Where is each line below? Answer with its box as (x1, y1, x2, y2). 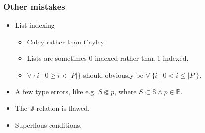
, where (114, 86, 137, 96)
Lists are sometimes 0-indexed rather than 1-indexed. (27, 53, 189, 63)
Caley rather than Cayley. (27, 36, 105, 46)
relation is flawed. (36, 103, 90, 113)
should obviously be (83, 70, 143, 80)
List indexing (15, 20, 55, 30)
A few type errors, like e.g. (15, 86, 96, 96)
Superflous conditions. (15, 119, 82, 130)
